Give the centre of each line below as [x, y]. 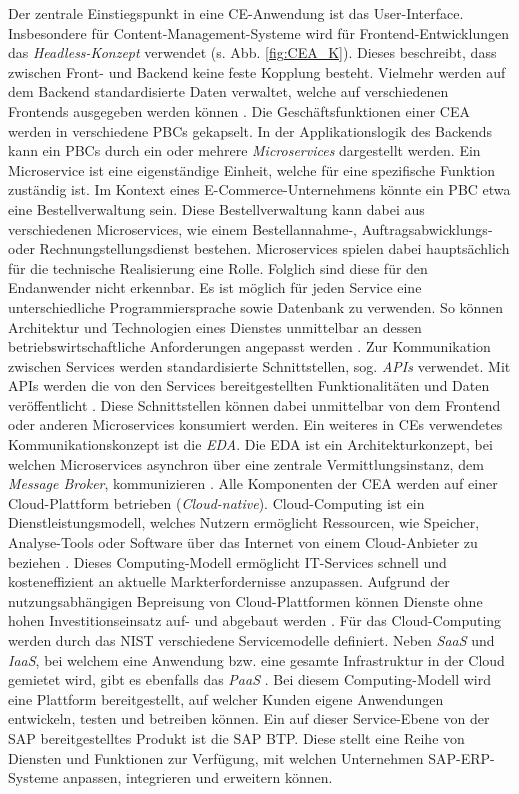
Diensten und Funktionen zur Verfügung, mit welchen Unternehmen [216, 757]
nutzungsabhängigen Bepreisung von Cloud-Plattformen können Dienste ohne [245, 600]
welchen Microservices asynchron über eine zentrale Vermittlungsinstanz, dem [246, 463]
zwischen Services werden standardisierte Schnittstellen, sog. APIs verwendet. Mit [259, 365]
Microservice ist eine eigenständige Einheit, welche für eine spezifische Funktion [251, 169]
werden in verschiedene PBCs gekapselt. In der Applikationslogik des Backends [250, 130]
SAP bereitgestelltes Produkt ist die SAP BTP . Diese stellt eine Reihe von [236, 737]
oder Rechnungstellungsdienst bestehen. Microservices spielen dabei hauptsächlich [259, 248]
